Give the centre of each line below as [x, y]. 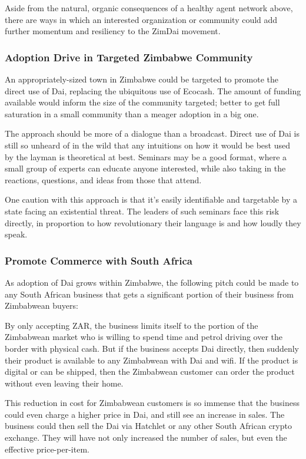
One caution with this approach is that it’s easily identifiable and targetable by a [151, 199]
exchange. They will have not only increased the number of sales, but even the [146, 437]
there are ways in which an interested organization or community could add [141, 19]
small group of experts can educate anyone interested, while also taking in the [145, 168]
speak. [16, 234]
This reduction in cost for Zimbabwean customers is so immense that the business [152, 403]
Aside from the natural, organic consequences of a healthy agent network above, [149, 8]
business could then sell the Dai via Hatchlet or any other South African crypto [148, 426]
